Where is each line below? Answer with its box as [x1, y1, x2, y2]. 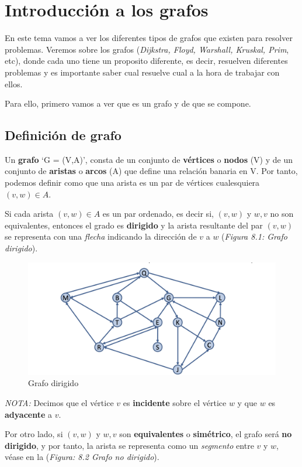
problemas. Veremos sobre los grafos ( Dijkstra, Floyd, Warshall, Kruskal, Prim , [5, 43, 289, 55]
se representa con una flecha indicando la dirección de [5, 230, 197, 243]
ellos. [5, 77, 23, 90]
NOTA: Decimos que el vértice [5, 396, 114, 408]
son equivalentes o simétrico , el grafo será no [119, 428, 292, 440]
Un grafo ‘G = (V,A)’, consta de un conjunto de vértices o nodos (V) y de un [5, 153, 293, 165]
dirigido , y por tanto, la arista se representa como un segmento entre [5, 439, 254, 451]
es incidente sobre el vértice [123, 396, 227, 408]
